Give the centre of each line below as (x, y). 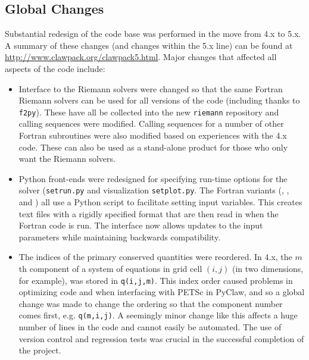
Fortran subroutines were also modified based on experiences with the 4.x (153, 135)
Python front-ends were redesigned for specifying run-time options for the (153, 178)
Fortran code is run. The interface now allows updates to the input (141, 225)
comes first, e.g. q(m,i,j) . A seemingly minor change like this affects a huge (158, 315)
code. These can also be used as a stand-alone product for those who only (153, 147)
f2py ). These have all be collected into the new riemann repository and (149, 112)
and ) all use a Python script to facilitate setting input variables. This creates (160, 202)
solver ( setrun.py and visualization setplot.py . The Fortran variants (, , (154, 190)
